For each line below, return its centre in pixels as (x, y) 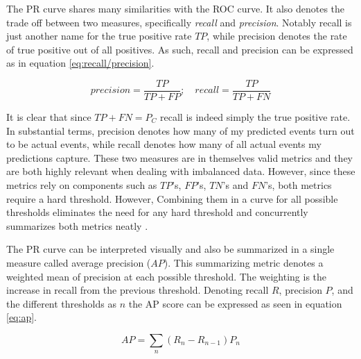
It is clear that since (49, 117)
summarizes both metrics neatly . (77, 225)
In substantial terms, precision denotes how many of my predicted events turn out (180, 130)
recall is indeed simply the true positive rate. (255, 117)
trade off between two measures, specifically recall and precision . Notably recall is (179, 22)
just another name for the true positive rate (99, 36)
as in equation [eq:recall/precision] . (80, 63)
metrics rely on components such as (82, 185)
